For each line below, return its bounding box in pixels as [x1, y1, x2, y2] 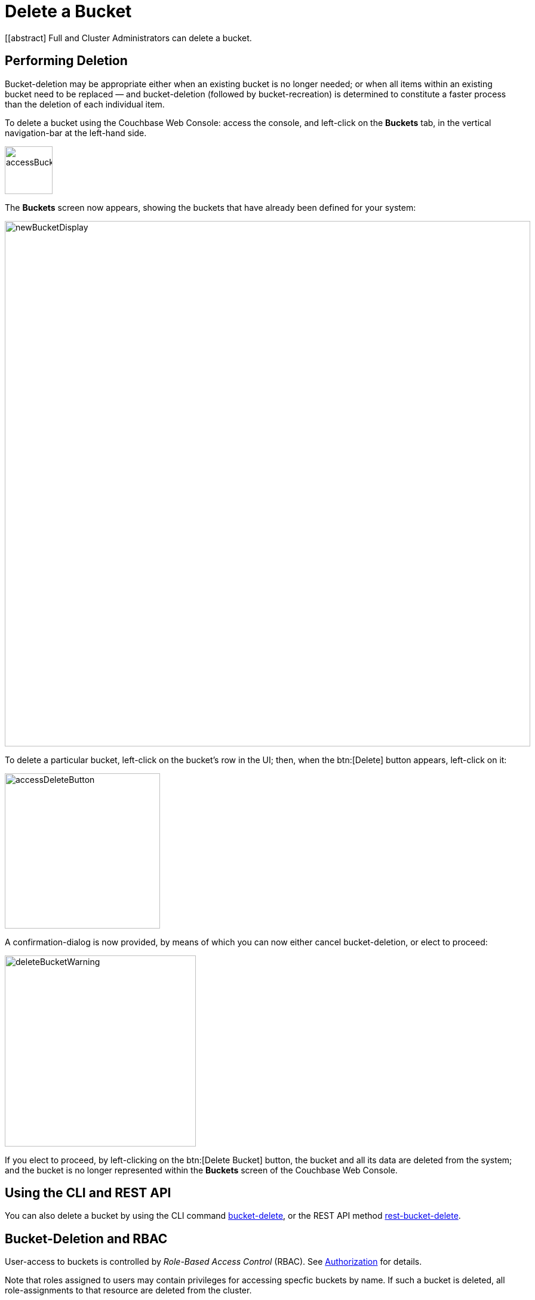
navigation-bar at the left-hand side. [5, 127, 147, 138]
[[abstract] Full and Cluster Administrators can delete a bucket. [5, 32, 252, 43]
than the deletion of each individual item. [5, 99, 165, 109]
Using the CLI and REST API [5, 1185, 171, 1201]
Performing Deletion [5, 53, 128, 69]
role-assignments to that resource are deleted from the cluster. [5, 1285, 252, 1296]
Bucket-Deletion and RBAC [5, 1231, 168, 1246]
